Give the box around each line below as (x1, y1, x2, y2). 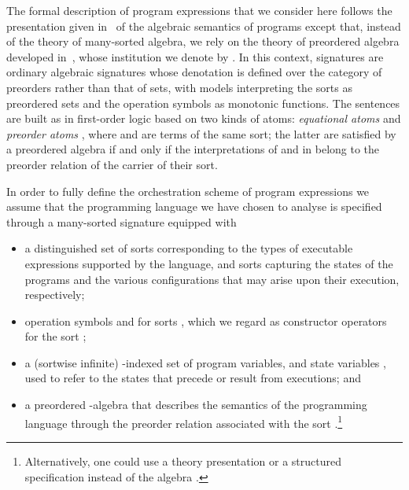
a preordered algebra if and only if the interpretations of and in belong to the (6, 141, 380, 157)
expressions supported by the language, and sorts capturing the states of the (24, 255, 393, 271)
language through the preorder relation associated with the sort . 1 (24, 412, 343, 431)
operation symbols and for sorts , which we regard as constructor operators (24, 312, 387, 329)
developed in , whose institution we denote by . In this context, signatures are (6, 48, 384, 64)
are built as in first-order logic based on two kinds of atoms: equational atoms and (6, 110, 401, 127)
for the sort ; (24, 328, 87, 344)
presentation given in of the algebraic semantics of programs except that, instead (6, 17, 401, 34)
